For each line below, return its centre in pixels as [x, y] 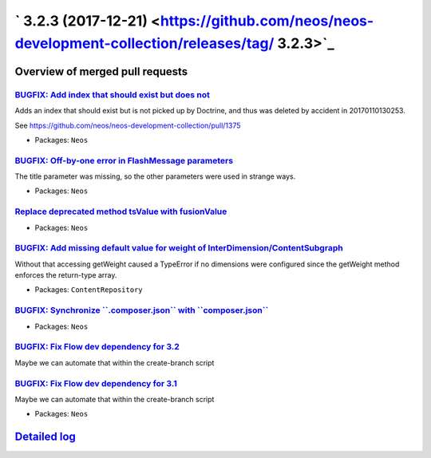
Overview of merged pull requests [101, 71]
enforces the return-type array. [66, 275]
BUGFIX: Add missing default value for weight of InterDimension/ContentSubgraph [179, 248]
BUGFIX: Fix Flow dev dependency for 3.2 [97, 347]
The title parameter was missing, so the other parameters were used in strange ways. [155, 176]
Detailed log [45, 437]
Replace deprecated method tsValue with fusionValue [121, 211]
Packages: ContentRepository [89, 290]
